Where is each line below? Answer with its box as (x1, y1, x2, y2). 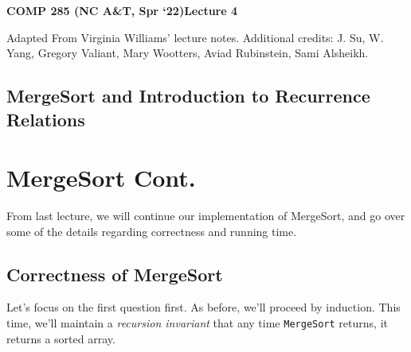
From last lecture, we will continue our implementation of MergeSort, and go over (6, 207, 405, 224)
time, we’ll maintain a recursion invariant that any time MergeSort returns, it (6, 315, 388, 331)
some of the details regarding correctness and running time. (6, 222, 297, 239)
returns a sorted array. (6, 330, 115, 346)
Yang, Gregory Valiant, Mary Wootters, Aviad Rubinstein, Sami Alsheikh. (6, 44, 369, 61)
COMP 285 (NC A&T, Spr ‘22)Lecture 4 (6, 2, 238, 18)
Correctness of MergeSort (6, 261, 223, 286)
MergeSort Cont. (6, 161, 196, 194)
